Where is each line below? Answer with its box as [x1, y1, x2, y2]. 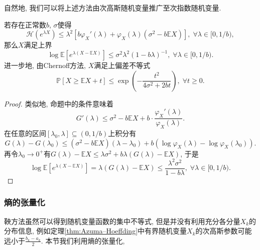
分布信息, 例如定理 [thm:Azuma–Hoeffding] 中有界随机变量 [4, 225, 187, 236]
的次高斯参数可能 [195, 225, 252, 236]
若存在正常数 [4, 19, 46, 29]
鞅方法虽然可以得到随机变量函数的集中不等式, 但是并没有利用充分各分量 [4, 215, 240, 226]
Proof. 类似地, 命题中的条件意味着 [4, 98, 114, 108]
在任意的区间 [4, 128, 46, 138]
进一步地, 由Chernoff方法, [4, 60, 86, 70]
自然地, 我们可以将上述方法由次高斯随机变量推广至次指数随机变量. [4, 2, 221, 12]
